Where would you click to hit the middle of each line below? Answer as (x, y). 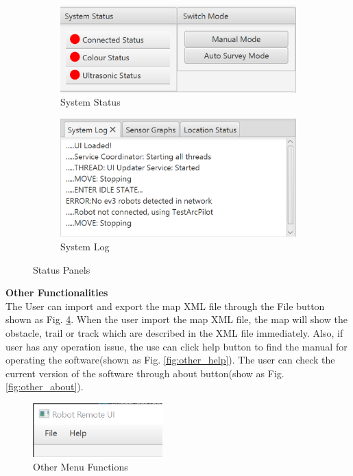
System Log (85, 246)
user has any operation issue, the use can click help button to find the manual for (176, 346)
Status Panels (62, 269)
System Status (90, 102)
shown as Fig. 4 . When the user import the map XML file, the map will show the (176, 319)
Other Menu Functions (81, 466)
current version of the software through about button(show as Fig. (145, 373)
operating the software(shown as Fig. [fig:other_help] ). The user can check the (170, 360)
